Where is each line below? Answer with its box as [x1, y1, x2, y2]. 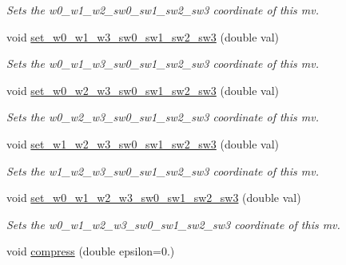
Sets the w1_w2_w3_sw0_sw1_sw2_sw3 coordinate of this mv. [6, 162, 320, 179]
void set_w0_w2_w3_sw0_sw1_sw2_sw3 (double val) [6, 81, 280, 98]
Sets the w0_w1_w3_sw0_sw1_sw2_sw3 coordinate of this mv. [6, 55, 320, 72]
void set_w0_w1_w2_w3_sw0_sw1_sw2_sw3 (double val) [6, 189, 301, 206]
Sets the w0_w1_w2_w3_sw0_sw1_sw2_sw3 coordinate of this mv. [6, 216, 340, 232]
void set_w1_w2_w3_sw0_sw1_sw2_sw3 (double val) [6, 135, 280, 152]
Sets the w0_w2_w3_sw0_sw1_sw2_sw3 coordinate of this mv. [6, 109, 320, 125]
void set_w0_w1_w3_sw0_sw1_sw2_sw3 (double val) [6, 28, 280, 45]
